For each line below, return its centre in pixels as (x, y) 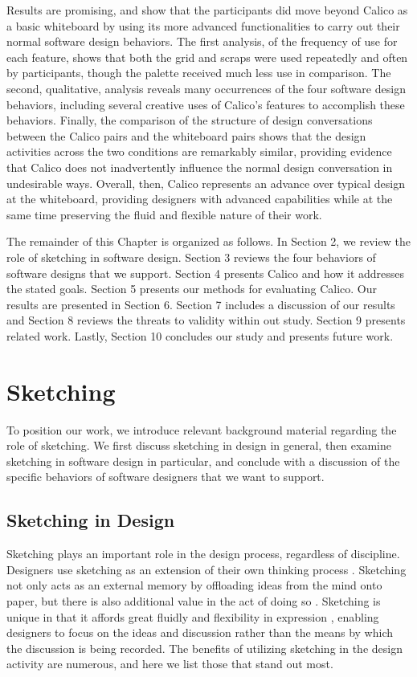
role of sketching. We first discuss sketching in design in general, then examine (199, 445)
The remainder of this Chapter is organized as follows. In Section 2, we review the (208, 241)
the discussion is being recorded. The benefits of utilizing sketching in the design (204, 648)
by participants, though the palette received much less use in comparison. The (199, 73)
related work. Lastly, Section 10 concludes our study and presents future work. (200, 335)
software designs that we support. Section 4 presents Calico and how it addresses (206, 273)
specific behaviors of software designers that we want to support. (166, 477)
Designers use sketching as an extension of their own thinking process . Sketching (206, 569)
